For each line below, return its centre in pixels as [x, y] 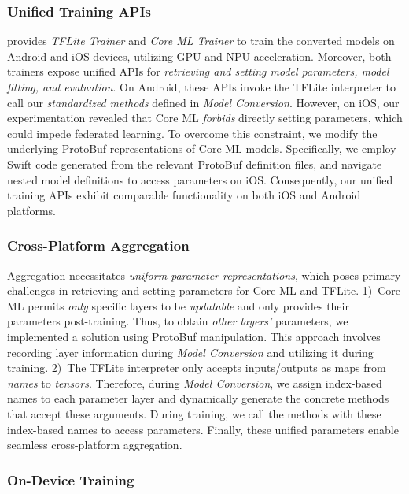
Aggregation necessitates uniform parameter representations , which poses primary [204, 275]
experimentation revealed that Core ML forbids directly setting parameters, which [205, 118]
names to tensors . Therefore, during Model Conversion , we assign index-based [195, 383]
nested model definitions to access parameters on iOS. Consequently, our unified [200, 179]
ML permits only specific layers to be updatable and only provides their [178, 305]
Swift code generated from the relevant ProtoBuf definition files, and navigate [195, 163]
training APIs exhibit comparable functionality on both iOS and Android [184, 195]
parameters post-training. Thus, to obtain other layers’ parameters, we [178, 321]
